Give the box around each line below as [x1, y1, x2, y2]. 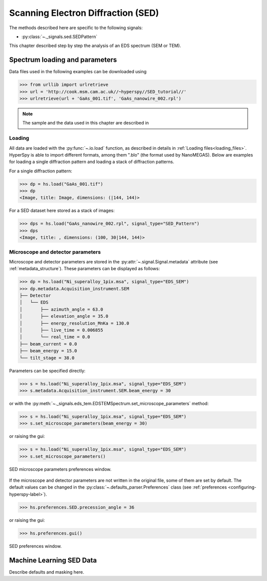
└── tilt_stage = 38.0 [19, 355, 75, 361]
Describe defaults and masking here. [9, 569, 85, 575]
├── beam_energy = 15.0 [19, 348, 78, 354]
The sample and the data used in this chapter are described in [22, 120, 149, 126]
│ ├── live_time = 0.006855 [19, 328, 103, 333]
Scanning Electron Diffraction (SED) [9, 7, 159, 18]
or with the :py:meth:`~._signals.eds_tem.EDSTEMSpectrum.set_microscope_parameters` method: [9, 400, 209, 406]
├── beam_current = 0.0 [19, 341, 78, 347]
